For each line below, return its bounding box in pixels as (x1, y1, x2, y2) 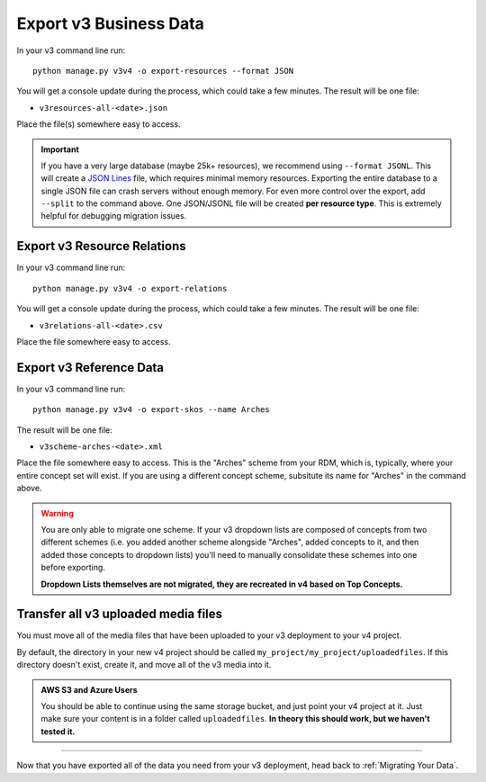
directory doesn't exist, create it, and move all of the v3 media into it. (16, 660, 272, 670)
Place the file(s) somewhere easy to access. (16, 119, 181, 130)
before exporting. (40, 562, 105, 573)
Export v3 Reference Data (16, 360, 165, 375)
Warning (40, 508, 74, 518)
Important (40, 144, 80, 155)
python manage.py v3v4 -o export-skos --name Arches (32, 405, 270, 415)
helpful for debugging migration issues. (40, 211, 187, 221)
